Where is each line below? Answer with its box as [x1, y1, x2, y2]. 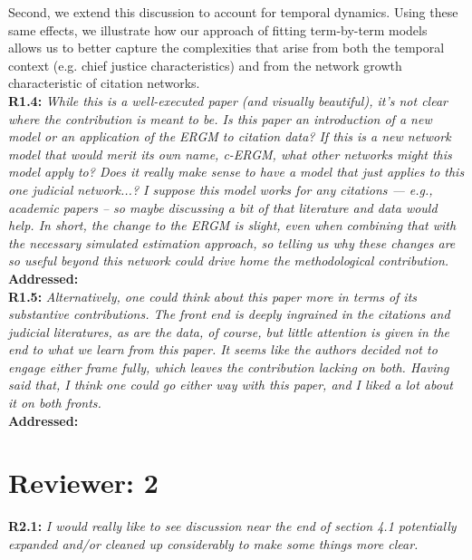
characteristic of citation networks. [8, 73, 200, 92]
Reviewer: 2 [8, 464, 159, 501]
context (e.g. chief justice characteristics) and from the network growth [8, 55, 402, 74]
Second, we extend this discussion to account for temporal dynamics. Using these [8, 3, 458, 21]
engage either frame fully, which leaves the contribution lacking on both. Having [8, 357, 449, 376]
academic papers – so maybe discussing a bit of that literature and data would [8, 198, 438, 217]
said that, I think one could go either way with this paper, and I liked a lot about [8, 375, 454, 394]
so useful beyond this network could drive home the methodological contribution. [8, 251, 449, 270]
